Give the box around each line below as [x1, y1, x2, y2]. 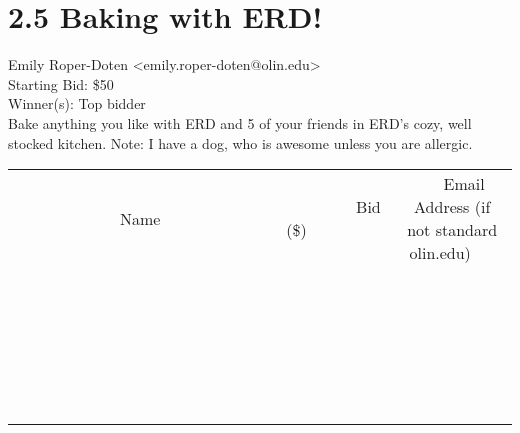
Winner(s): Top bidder [8, 93, 146, 114]
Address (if [414, 195, 491, 219]
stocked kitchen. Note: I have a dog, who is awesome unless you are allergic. [8, 132, 473, 153]
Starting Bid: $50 [8, 73, 114, 94]
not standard [407, 218, 498, 242]
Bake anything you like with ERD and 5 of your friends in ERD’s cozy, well [8, 112, 472, 133]
